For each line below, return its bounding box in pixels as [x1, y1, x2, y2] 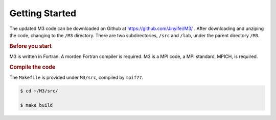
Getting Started [9, 8, 77, 19]
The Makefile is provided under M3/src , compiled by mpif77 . [9, 74, 144, 81]
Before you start [9, 42, 52, 49]
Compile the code [9, 64, 56, 71]
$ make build [20, 102, 53, 108]
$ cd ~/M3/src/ [20, 88, 58, 94]
